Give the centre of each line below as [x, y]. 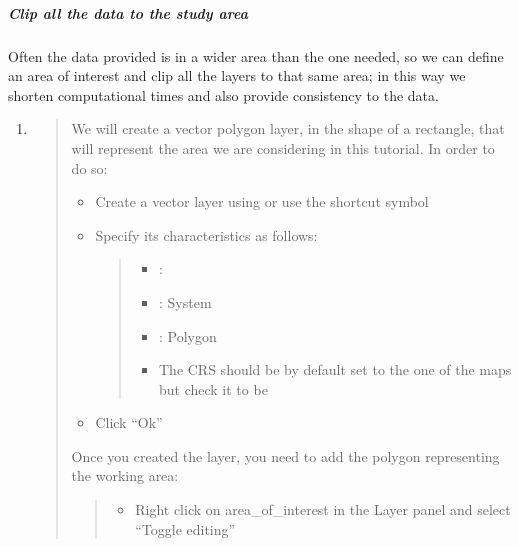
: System [185, 301]
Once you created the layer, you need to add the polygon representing [285, 455]
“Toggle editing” [185, 528]
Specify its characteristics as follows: [206, 234]
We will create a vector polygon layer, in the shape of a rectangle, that [288, 128]
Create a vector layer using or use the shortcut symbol [262, 201]
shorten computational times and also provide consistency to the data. [223, 94]
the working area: [125, 475]
